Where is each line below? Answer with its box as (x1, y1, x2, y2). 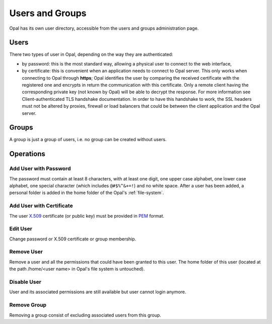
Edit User (9, 225, 33, 232)
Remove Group (9, 301, 47, 308)
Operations (9, 150, 45, 158)
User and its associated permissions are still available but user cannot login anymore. (9, 289, 186, 295)
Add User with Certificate (9, 202, 73, 209)
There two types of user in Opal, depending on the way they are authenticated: (9, 51, 173, 57)
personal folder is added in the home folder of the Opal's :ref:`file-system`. (9, 189, 164, 196)
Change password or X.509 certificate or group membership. (9, 236, 137, 242)
